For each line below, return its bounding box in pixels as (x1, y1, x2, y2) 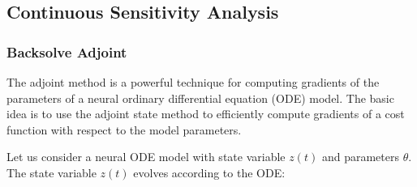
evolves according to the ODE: (133, 164, 286, 181)
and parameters (321, 148, 399, 165)
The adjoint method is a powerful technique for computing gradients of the (6, 74, 380, 90)
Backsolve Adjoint (6, 41, 127, 62)
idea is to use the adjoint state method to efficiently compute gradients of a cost (6, 105, 405, 122)
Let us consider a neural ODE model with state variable (6, 148, 286, 165)
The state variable (6, 164, 97, 181)
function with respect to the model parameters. (6, 121, 242, 138)
